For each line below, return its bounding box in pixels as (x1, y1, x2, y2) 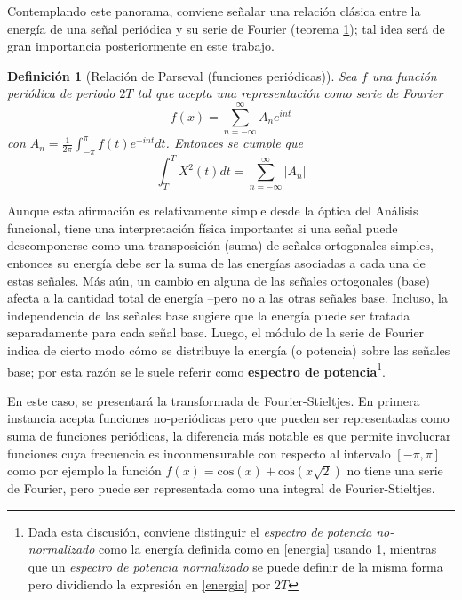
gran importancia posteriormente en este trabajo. (7, 36, 275, 55)
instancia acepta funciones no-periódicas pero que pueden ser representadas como (7, 409, 450, 427)
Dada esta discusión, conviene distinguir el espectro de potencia (28, 522, 372, 540)
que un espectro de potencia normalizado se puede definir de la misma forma (28, 557, 443, 575)
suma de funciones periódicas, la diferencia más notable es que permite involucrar (7, 426, 451, 445)
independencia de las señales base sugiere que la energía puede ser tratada (7, 305, 410, 324)
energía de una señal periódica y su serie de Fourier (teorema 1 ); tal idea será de (7, 19, 445, 37)
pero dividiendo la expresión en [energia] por (28, 574, 271, 593)
